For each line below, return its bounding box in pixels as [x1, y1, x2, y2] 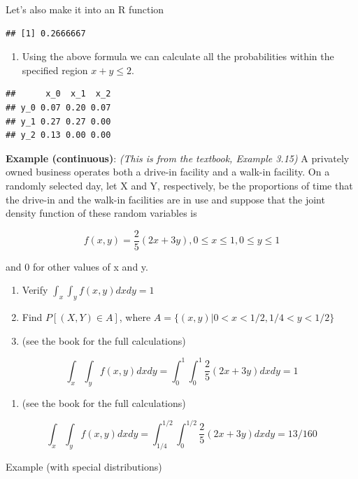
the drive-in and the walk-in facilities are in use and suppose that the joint [6, 192, 325, 206]
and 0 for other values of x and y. [6, 259, 148, 273]
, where [119, 310, 151, 324]
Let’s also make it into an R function [6, 2, 164, 16]
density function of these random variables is [6, 206, 197, 220]
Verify [22, 283, 48, 297]
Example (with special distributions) [6, 459, 162, 473]
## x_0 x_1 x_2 [6, 89, 111, 99]
